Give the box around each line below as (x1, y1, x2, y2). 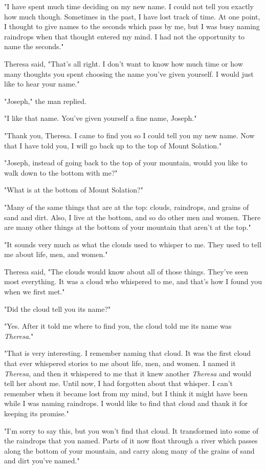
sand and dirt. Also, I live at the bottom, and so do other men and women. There (4, 211, 261, 222)
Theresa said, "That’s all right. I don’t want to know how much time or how (4, 58, 243, 69)
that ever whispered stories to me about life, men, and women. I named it (4, 358, 236, 369)
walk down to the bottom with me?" (4, 167, 118, 178)
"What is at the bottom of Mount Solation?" (4, 184, 143, 195)
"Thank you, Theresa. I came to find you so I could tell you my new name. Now (4, 130, 255, 140)
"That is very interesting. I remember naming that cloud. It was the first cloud (4, 348, 251, 358)
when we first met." (4, 286, 65, 297)
